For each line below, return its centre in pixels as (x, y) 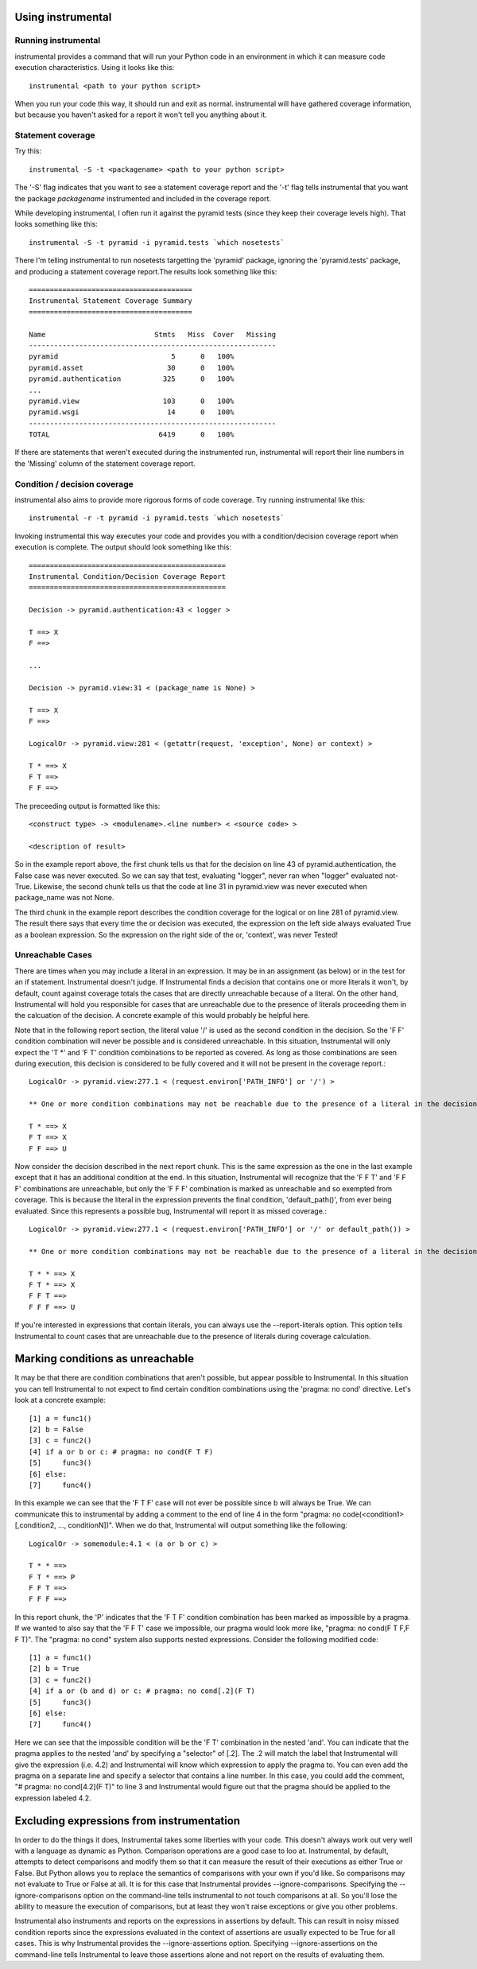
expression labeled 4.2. (53, 1798)
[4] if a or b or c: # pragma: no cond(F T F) (121, 1452)
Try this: (28, 151)
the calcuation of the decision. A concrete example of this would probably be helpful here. (162, 1016)
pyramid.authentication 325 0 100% (132, 379)
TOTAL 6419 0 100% (132, 435)
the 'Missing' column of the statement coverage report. (105, 463)
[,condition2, (35, 1525)
